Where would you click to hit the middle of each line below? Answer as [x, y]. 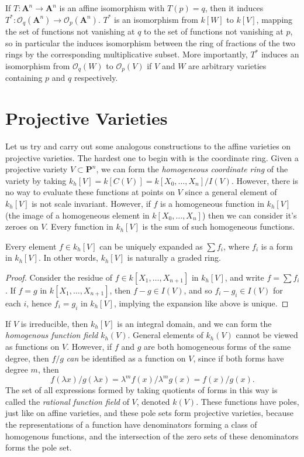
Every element [31, 246]
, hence [39, 303]
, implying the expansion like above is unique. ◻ [201, 303]
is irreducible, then [54, 323]
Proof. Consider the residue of [59, 277]
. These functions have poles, [248, 401]
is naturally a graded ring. [174, 258]
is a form [277, 246]
